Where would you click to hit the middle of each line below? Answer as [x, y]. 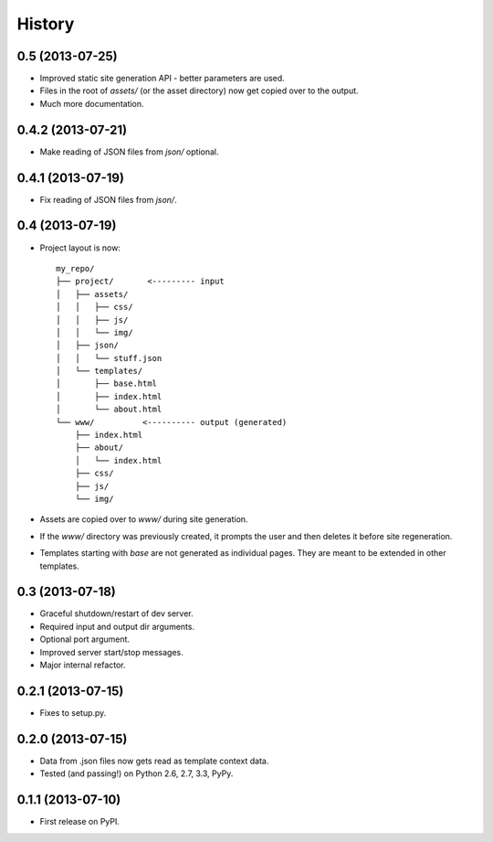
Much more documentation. [92, 103]
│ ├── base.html [107, 384]
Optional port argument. [85, 639]
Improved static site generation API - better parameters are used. [162, 79]
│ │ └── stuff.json [109, 358]
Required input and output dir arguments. [117, 626]
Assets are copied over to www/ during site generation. [144, 519]
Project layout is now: [80, 248]
